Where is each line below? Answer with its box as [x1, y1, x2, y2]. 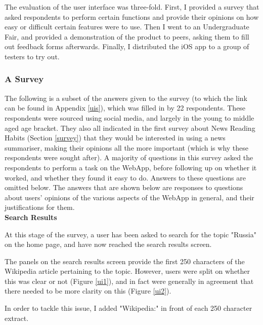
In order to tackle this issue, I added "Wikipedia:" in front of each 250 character [5, 303, 252, 313]
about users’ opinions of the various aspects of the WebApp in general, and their [5, 192, 254, 202]
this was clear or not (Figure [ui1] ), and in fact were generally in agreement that [5, 275, 254, 286]
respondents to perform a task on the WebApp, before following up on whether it [5, 162, 257, 172]
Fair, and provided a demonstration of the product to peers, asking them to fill [5, 31, 249, 42]
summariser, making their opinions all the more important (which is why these [5, 142, 249, 153]
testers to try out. [5, 51, 60, 61]
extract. [5, 312, 29, 323]
